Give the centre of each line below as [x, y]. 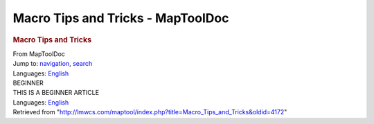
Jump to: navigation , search [53, 64]
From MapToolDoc [39, 54]
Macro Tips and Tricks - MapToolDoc [121, 18]
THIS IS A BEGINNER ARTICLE [56, 93]
